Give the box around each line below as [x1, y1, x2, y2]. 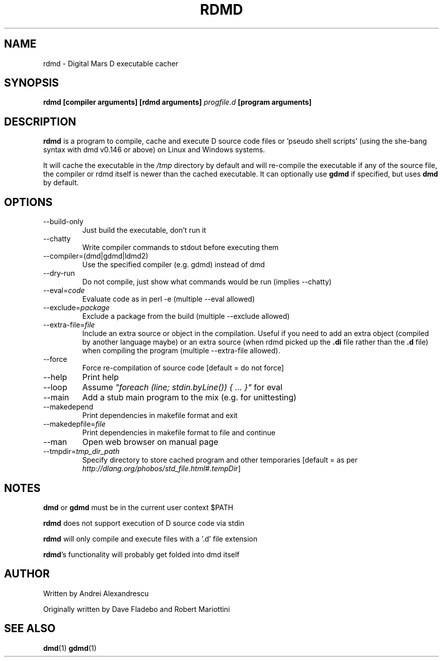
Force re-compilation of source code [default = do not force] [82, 363, 284, 373]
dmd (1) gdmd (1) [43, 643, 97, 652]
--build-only [43, 217, 83, 226]
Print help [82, 372, 119, 383]
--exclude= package [43, 303, 110, 312]
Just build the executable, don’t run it [82, 226, 206, 235]
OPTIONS [4, 195, 53, 209]
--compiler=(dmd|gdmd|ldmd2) [43, 252, 149, 261]
